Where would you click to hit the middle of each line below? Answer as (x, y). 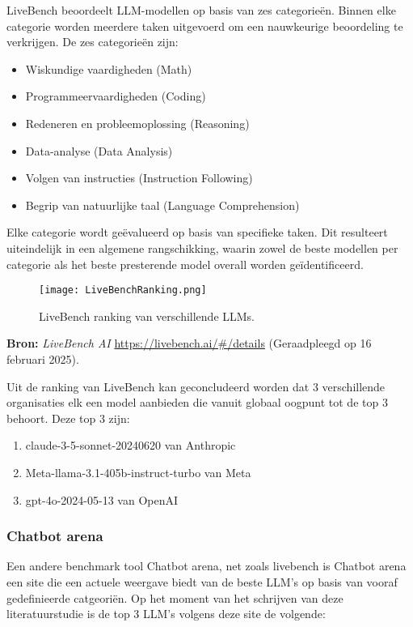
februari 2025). (43, 358)
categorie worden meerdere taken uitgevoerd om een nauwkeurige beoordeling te (205, 26)
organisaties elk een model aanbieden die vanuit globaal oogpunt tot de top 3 (197, 402)
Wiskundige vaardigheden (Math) (109, 68)
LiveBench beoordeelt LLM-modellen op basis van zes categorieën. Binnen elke (201, 10)
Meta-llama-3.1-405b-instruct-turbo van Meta (138, 472)
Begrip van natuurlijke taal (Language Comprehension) (162, 205)
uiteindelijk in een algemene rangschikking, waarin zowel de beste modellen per (202, 247)
